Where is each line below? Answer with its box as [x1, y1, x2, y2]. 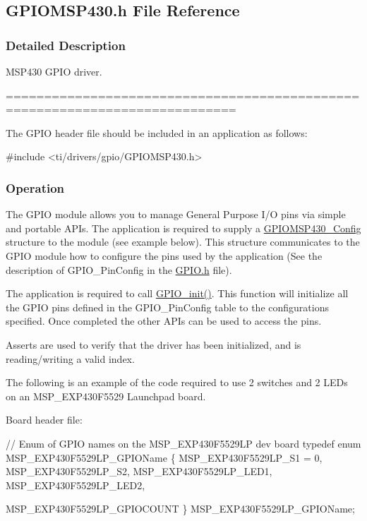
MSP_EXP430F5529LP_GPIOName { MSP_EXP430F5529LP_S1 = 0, [6, 450, 323, 465]
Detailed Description [6, 36, 126, 54]
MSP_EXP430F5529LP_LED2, [6, 477, 145, 492]
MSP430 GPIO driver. [6, 64, 102, 78]
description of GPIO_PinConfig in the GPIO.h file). [6, 262, 232, 277]
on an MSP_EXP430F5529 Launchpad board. [6, 388, 206, 403]
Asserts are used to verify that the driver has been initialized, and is [6, 337, 301, 352]
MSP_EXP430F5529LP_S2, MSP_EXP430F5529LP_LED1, [6, 464, 272, 479]
